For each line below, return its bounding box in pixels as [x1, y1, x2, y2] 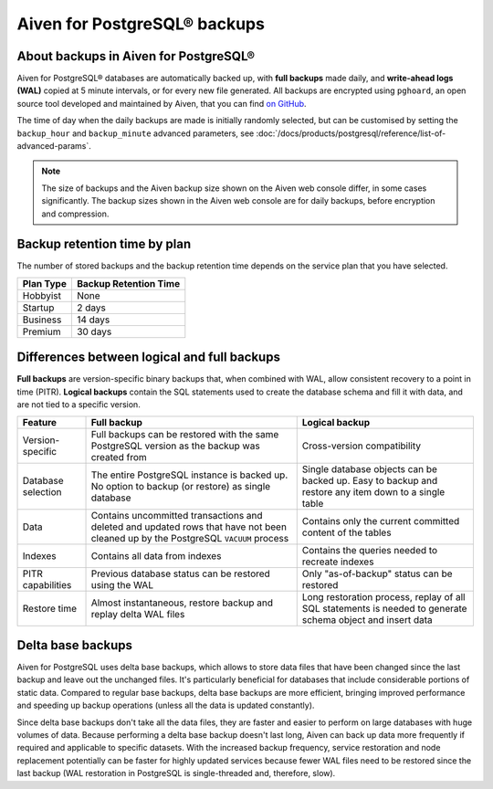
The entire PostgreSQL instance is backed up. [90, 468, 288, 481]
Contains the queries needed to [301, 543, 438, 556]
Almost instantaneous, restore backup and [90, 596, 274, 609]
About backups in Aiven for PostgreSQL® [16, 48, 256, 64]
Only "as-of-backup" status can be [301, 567, 453, 580]
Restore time [22, 602, 78, 615]
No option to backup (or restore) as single [90, 479, 271, 492]
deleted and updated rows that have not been [90, 521, 288, 533]
